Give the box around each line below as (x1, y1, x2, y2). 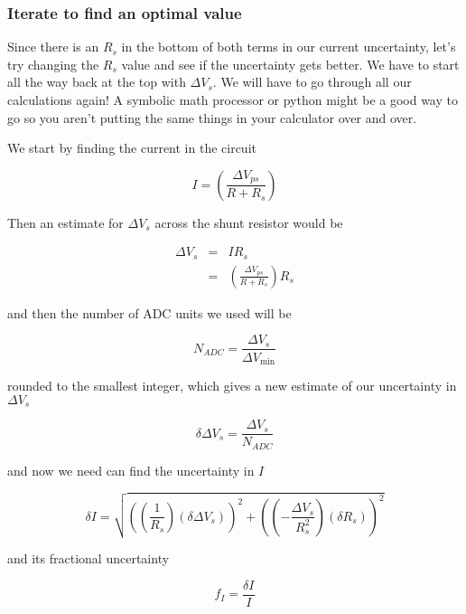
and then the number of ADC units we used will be (7, 303, 292, 322)
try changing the (7, 54, 99, 73)
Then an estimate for (7, 213, 124, 231)
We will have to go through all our (220, 72, 412, 91)
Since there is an (7, 37, 99, 56)
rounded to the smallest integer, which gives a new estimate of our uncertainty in (7, 376, 457, 394)
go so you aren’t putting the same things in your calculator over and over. (7, 108, 417, 127)
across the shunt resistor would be (154, 213, 343, 231)
